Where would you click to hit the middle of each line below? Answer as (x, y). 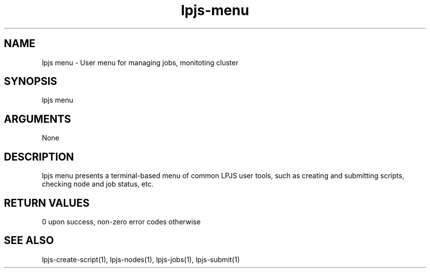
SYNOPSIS (31, 82)
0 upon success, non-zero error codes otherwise (121, 221)
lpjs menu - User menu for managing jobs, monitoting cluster (140, 62)
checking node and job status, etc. (98, 184)
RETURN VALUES (47, 203)
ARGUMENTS (38, 119)
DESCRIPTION (39, 157)
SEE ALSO (29, 241)
